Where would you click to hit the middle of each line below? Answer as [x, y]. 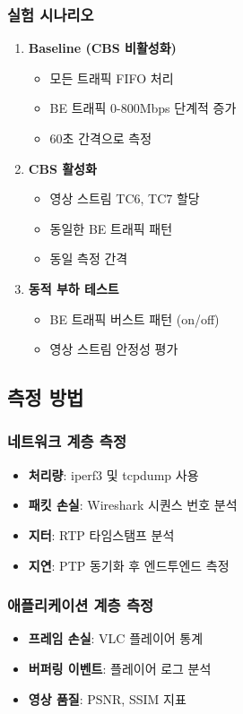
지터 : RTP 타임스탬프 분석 [101, 534]
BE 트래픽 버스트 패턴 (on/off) [135, 318]
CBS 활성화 [62, 168]
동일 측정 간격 [89, 258]
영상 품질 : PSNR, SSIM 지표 [107, 698]
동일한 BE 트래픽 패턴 [111, 228]
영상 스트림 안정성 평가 [114, 349]
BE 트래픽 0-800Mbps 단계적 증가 [143, 108]
